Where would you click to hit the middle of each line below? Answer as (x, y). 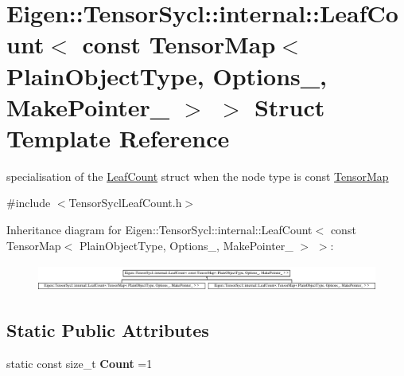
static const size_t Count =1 (80, 364)
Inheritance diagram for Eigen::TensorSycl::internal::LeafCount (159, 230)
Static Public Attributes (108, 330)
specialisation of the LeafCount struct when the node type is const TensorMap (198, 176)
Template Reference (118, 137)
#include (29, 203)
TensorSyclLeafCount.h (125, 203)
